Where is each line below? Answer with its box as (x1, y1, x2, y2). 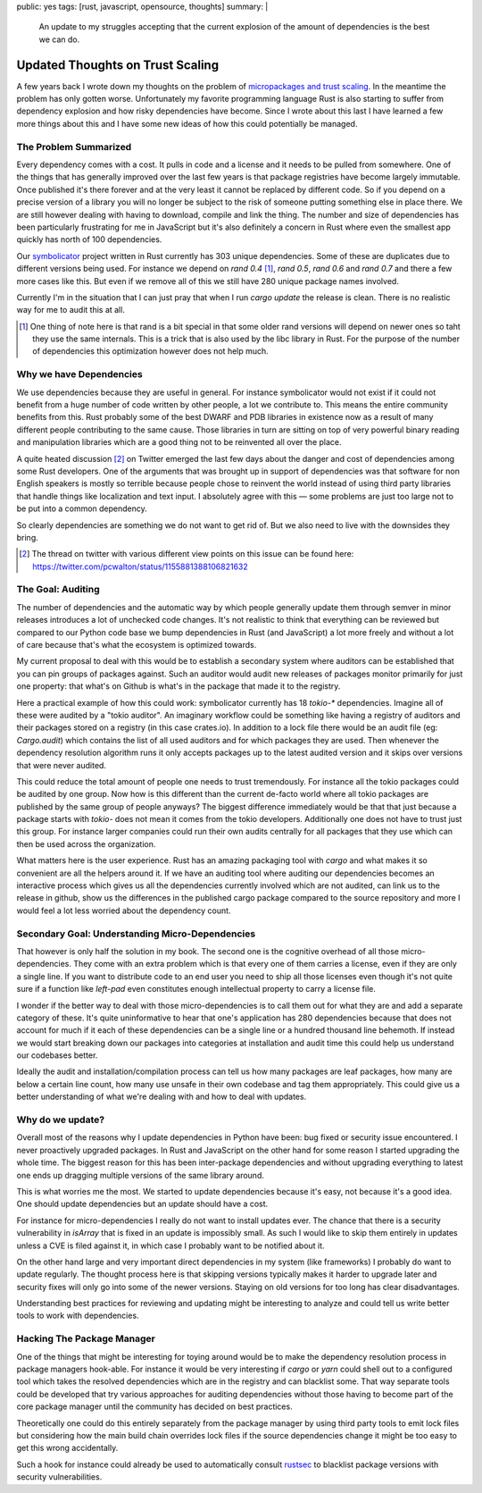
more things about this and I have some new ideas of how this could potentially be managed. (16, 118, 358, 129)
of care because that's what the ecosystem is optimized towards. (16, 640, 257, 650)
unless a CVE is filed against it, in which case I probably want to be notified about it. (16, 1240, 325, 1251)
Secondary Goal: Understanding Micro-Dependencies (16, 927, 256, 940)
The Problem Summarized (16, 140, 132, 153)
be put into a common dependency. (16, 503, 147, 514)
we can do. (38, 34, 80, 45)
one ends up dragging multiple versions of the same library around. (16, 1170, 265, 1180)
